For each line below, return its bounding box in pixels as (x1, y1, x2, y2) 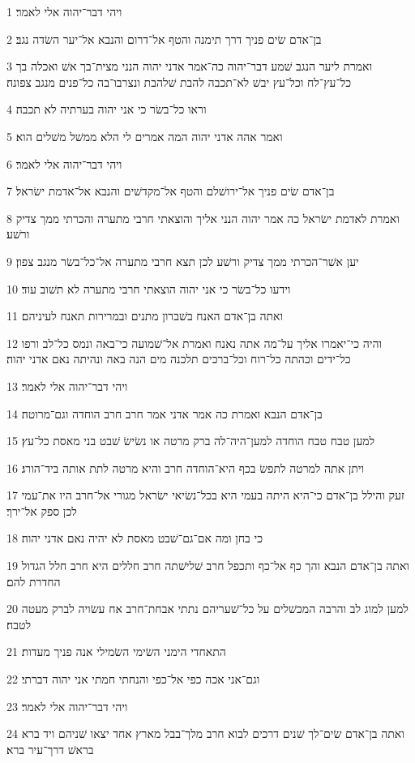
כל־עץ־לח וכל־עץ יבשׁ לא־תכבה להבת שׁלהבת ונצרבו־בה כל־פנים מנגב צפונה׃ (6, 73, 352, 90)
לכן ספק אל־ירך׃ (6, 502, 77, 519)
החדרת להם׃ (6, 572, 61, 589)
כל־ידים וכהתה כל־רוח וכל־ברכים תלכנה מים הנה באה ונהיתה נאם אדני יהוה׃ (6, 350, 351, 367)
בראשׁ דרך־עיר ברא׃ (6, 740, 94, 757)
